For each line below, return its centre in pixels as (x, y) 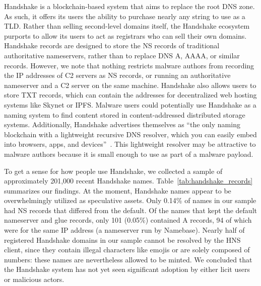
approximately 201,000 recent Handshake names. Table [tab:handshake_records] (128, 181)
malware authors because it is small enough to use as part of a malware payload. (129, 154)
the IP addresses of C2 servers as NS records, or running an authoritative (117, 75)
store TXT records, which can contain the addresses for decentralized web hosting (130, 95)
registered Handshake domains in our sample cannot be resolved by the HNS (122, 240)
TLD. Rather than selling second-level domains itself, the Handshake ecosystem (127, 26)
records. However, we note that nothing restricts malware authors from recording (129, 65)
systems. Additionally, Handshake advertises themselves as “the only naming (122, 124)
